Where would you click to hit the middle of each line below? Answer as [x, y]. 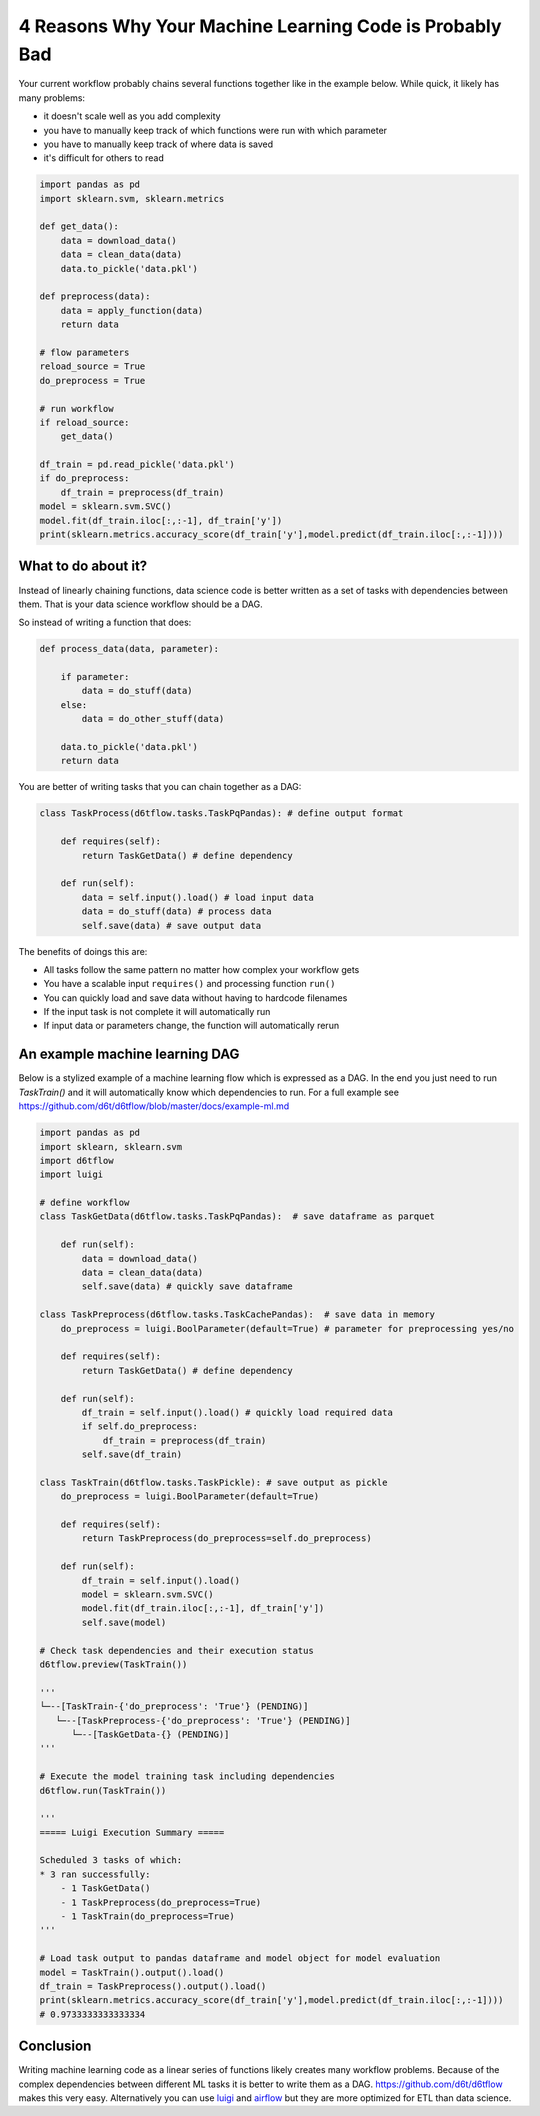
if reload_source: [84, 422]
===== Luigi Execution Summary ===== [132, 1832]
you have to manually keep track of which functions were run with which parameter [215, 130]
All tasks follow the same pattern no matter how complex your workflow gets [201, 969]
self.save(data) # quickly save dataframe [187, 1286]
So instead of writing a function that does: [105, 622]
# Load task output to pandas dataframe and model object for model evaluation [240, 1958]
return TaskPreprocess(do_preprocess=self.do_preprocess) [226, 1538]
